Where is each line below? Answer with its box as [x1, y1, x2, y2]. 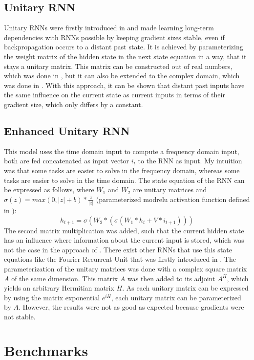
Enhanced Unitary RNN [4, 123, 130, 138]
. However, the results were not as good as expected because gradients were [18, 302, 244, 312]
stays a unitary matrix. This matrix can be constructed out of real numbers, [4, 61, 233, 71]
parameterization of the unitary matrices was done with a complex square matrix [4, 264, 247, 273]
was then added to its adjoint [127, 273, 215, 283]
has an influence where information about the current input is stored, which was [4, 235, 244, 245]
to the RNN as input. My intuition [138, 156, 242, 166]
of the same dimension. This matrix [11, 273, 118, 283]
